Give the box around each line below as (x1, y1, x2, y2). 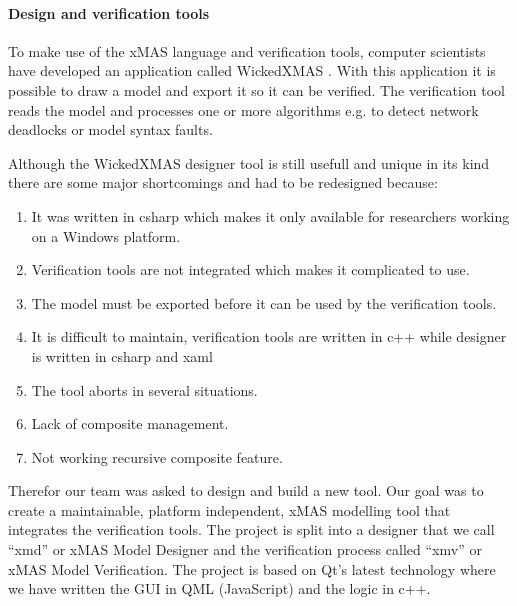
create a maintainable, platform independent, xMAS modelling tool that (8, 499, 451, 520)
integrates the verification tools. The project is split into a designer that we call (8, 519, 495, 540)
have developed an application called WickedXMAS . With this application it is (8, 60, 496, 81)
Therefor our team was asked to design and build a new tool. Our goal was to (8, 480, 484, 501)
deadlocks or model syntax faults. (8, 119, 213, 140)
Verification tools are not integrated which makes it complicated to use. (31, 259, 470, 280)
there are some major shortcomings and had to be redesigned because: (8, 172, 438, 193)
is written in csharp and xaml (31, 345, 213, 366)
